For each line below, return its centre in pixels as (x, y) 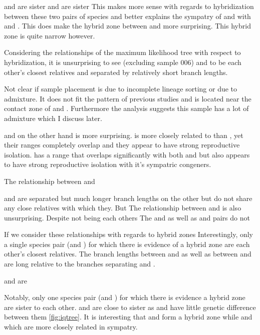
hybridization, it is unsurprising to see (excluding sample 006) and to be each (123, 62)
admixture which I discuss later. (53, 118)
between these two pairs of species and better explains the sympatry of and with (127, 16)
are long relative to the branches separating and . (80, 264)
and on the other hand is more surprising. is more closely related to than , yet (124, 135)
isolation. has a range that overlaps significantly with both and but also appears (127, 154)
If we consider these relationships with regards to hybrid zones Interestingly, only (128, 234)
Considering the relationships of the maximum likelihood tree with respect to (122, 52)
